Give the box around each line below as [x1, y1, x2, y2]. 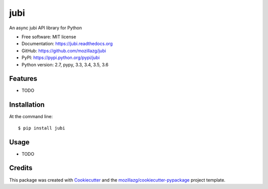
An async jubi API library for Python [9, 25, 82, 31]
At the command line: [9, 114, 53, 120]
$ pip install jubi [18, 125, 66, 131]
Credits [9, 164, 33, 172]
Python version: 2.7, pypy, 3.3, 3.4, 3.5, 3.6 [21, 62, 109, 67]
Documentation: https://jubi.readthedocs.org [21, 41, 113, 47]
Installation [9, 101, 45, 109]
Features [9, 74, 37, 83]
